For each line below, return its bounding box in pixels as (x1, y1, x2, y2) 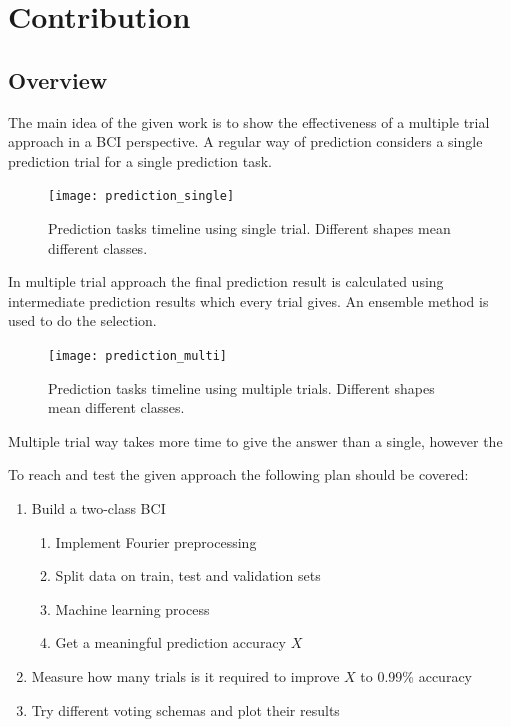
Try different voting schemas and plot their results (31, 699, 340, 720)
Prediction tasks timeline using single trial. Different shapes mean (48, 218, 451, 239)
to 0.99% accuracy (360, 665, 472, 686)
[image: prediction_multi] (48, 348, 227, 363)
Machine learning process (55, 598, 210, 619)
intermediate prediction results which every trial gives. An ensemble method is (8, 290, 489, 311)
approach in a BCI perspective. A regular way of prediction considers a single (8, 131, 483, 152)
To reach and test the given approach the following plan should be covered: (8, 464, 469, 485)
